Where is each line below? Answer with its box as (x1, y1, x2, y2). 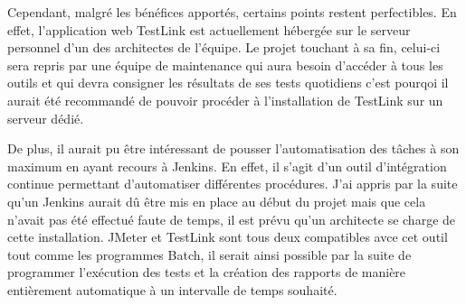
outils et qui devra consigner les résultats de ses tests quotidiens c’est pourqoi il (7, 73, 449, 92)
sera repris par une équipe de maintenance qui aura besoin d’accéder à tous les (7, 55, 443, 74)
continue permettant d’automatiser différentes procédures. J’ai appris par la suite (7, 174, 458, 193)
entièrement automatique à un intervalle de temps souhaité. (7, 280, 338, 299)
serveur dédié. (7, 108, 84, 127)
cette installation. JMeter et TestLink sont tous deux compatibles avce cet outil (7, 227, 448, 246)
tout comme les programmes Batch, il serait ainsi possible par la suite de (7, 245, 412, 263)
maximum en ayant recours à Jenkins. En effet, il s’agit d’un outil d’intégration (7, 156, 447, 175)
